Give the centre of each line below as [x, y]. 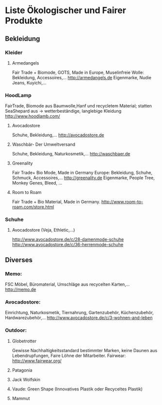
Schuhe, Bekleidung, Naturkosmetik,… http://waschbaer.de [71, 154]
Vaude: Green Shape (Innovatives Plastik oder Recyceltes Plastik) [77, 389]
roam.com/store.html [33, 207]
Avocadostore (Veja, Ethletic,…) [43, 230]
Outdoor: [16, 330]
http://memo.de [21, 289]
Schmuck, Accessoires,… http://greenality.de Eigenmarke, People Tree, [83, 178]
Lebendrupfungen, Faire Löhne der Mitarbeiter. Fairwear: [69, 355]
